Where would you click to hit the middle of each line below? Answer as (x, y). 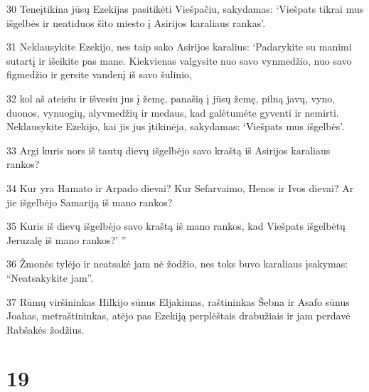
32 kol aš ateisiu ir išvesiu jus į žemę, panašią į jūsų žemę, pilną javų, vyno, (171, 98)
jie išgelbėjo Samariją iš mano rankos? (90, 202)
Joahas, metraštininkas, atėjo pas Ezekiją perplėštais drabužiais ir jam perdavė (178, 316)
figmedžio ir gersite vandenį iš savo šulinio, (99, 74)
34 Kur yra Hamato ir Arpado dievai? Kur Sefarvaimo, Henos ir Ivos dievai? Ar (180, 187)
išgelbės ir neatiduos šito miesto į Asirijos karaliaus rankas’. (136, 22)
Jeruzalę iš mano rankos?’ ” (66, 239)
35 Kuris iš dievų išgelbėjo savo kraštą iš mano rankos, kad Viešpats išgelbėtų (176, 226)
